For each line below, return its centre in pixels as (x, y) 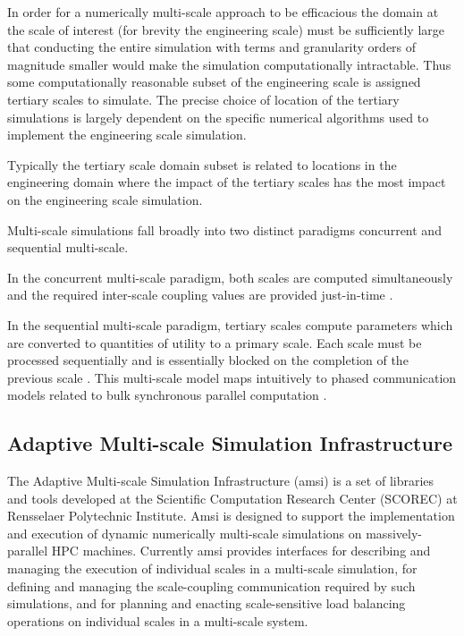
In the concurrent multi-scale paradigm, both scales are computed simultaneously (230, 277)
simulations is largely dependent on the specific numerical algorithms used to (218, 117)
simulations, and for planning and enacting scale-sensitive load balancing (207, 603)
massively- (394, 533)
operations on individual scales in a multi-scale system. (158, 620)
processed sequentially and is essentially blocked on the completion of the (208, 360)
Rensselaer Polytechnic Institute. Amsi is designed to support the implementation (231, 516)
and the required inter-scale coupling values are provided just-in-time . (200, 295)
